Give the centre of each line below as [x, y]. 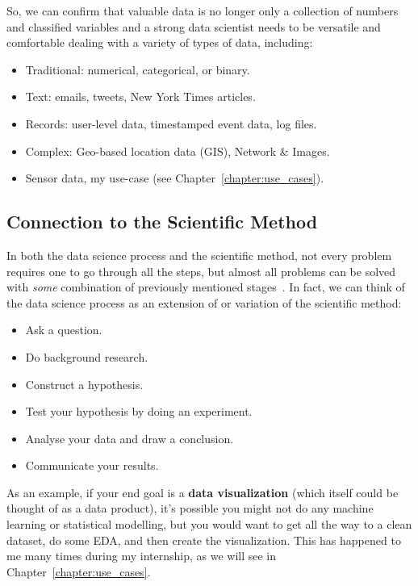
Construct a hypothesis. [84, 384]
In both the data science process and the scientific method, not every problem [199, 255]
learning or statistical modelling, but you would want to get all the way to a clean [209, 524]
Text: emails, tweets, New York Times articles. [140, 96]
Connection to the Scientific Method [162, 222]
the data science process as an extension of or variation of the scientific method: [204, 302]
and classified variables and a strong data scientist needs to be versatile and [194, 26]
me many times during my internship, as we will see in [142, 556]
